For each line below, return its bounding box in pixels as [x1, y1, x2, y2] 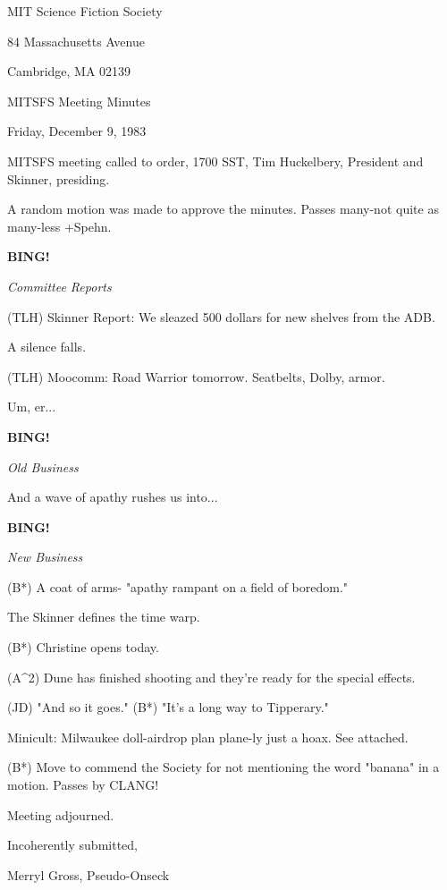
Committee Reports [7, 276, 112, 295]
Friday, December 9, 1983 [7, 122, 147, 140]
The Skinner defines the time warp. [7, 607, 200, 626]
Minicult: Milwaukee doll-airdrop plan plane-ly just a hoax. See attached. [7, 727, 409, 746]
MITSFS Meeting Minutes [7, 91, 151, 110]
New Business [7, 547, 83, 566]
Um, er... [7, 397, 56, 416]
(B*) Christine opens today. [7, 638, 159, 657]
